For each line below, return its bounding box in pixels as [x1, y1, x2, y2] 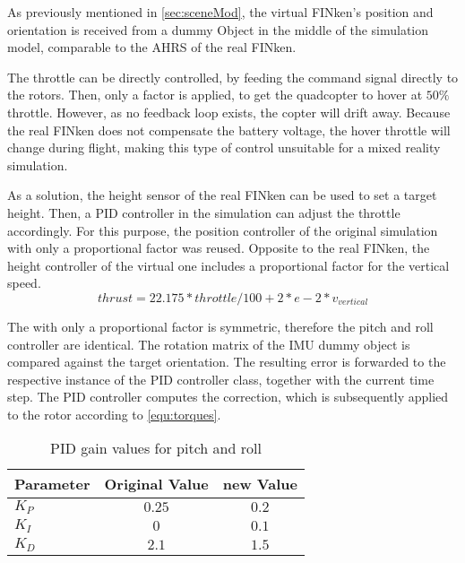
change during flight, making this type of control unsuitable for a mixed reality [7, 138, 441, 157]
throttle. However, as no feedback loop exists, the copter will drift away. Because [7, 102, 451, 121]
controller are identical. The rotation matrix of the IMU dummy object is [7, 334, 410, 353]
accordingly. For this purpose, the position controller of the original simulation [7, 221, 438, 239]
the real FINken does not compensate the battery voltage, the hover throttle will [7, 120, 451, 139]
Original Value [104, 473, 209, 495]
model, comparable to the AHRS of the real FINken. [7, 38, 297, 56]
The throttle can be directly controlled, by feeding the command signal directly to [7, 67, 459, 86]
